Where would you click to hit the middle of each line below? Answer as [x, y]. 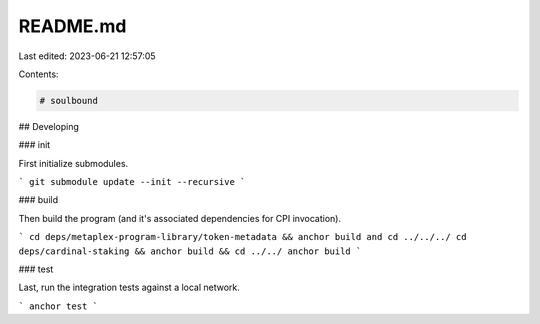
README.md [72, 26]
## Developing [49, 126]
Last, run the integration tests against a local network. [129, 287]
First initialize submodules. [73, 163]
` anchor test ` [58, 306]
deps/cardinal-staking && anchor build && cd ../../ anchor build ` [190, 251]
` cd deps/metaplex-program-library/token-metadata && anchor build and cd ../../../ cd [242, 237]
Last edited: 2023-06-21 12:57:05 [87, 56]
